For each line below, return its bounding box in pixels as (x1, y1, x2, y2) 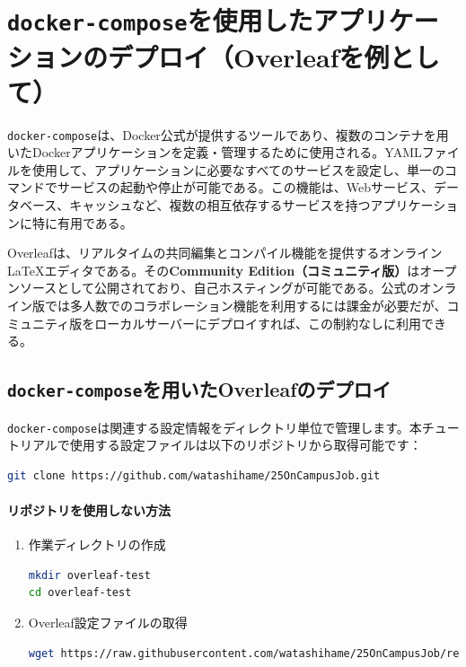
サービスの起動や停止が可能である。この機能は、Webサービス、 (57, 178, 435, 197)
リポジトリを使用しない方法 (7, 501, 171, 520)
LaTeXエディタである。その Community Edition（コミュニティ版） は (7, 260, 420, 279)
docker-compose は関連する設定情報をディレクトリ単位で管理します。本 (7, 417, 422, 436)
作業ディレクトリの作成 (28, 535, 166, 554)
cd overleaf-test (28, 586, 132, 600)
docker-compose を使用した (7, 2, 313, 39)
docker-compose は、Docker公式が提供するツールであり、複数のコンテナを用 (7, 125, 449, 144)
